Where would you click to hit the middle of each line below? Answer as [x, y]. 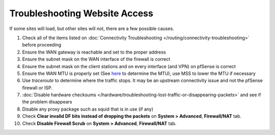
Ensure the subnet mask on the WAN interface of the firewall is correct [96, 59]
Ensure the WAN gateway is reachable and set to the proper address [94, 52]
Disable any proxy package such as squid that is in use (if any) [88, 109]
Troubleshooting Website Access [81, 13]
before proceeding [42, 45]
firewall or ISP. [37, 88]
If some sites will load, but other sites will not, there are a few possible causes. [92, 29]
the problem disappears [47, 102]
